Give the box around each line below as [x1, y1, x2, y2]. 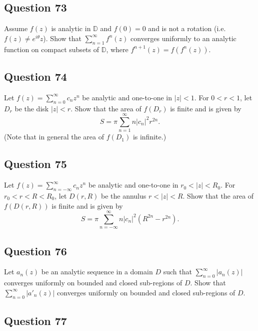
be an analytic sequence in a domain [41, 266, 153, 277]
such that [163, 266, 192, 277]
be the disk [14, 103, 49, 113]
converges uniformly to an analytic [130, 33, 236, 43]
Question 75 [4, 156, 67, 172]
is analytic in [51, 23, 91, 34]
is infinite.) [132, 131, 166, 142]
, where [106, 44, 128, 54]
